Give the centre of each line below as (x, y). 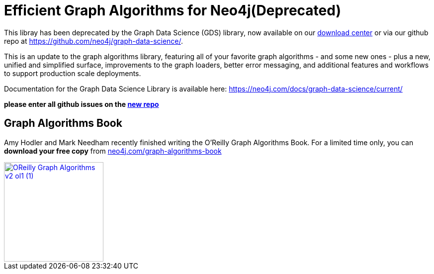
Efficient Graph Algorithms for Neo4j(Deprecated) (173, 10)
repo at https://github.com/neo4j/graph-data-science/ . (94, 41)
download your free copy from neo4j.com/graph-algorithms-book (113, 151)
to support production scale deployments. (73, 73)
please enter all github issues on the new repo (82, 104)
